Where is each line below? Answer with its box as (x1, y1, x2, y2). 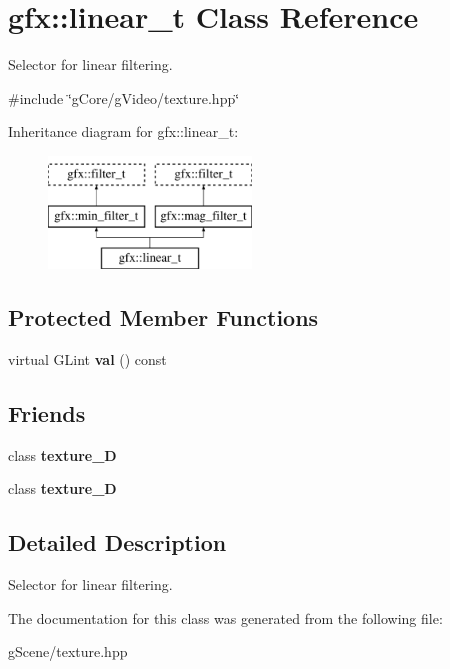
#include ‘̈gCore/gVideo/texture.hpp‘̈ (8, 87, 240, 108)
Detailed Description (8, 527, 227, 558)
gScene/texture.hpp (8, 641, 128, 662)
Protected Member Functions (8, 302, 319, 333)
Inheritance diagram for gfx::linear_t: (8, 121, 239, 142)
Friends (8, 398, 86, 429)
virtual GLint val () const (8, 349, 167, 370)
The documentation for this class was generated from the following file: (8, 607, 443, 628)
